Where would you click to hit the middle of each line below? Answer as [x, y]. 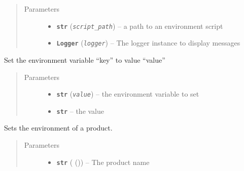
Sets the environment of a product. [58, 128]
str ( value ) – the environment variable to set [128, 94]
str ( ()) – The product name [103, 162]
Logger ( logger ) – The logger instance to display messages [148, 43]
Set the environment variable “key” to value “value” [85, 59]
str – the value [80, 111]
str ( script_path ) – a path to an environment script [140, 26]
